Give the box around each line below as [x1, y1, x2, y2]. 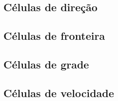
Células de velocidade [3, 85, 114, 100]
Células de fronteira [3, 28, 105, 43]
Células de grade [3, 56, 89, 71]
